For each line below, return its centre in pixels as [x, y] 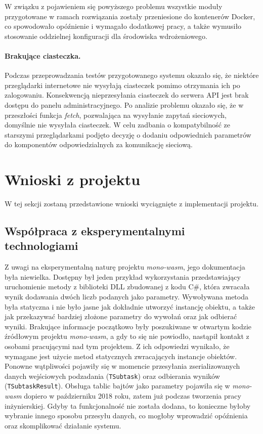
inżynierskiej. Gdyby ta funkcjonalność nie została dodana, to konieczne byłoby [128, 405]
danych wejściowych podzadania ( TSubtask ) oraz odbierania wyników [112, 376]
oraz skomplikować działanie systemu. [63, 425]
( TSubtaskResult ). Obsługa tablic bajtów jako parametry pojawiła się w [117, 386]
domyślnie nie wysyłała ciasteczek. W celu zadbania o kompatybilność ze [117, 125]
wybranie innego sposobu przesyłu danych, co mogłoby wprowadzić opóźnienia [126, 416]
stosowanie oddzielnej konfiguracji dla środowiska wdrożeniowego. [106, 36]
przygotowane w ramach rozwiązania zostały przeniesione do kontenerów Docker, [130, 16]
